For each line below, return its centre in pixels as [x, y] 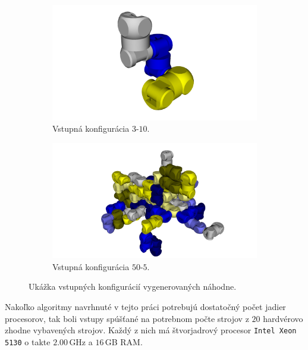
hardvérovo [283, 318]
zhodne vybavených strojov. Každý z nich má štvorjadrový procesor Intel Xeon [151, 330]
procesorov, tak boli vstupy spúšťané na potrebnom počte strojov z [127, 318]
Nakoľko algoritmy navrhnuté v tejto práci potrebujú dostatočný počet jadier [145, 306]
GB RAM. [124, 341]
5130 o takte [28, 341]
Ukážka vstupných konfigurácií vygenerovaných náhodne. [133, 286]
